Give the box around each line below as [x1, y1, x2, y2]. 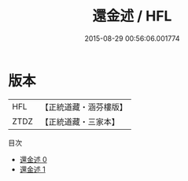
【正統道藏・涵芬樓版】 [40, 102, 128, 113]
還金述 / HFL [92, 7, 172, 25]
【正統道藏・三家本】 [40, 116, 120, 127]
